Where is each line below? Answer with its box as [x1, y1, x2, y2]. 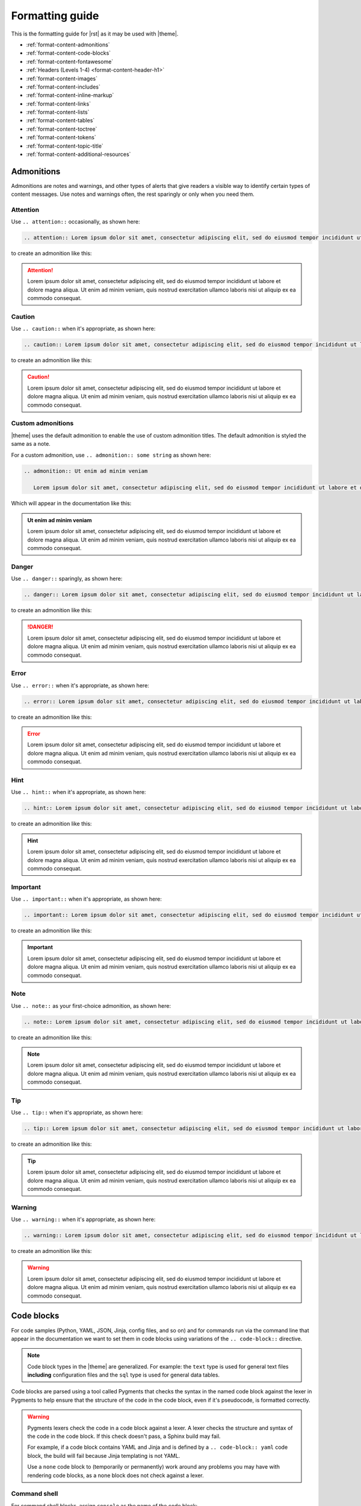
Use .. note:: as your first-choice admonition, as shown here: [11, 1002, 171, 1009]
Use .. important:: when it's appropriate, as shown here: [11, 895, 162, 903]
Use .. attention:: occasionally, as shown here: [11, 218, 140, 225]
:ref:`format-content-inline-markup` [26, 92, 114, 99]
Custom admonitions [11, 419, 74, 428]
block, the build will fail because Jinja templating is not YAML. [27, 1452, 180, 1459]
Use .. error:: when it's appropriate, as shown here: [11, 681, 150, 689]
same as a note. [11, 440, 51, 448]
